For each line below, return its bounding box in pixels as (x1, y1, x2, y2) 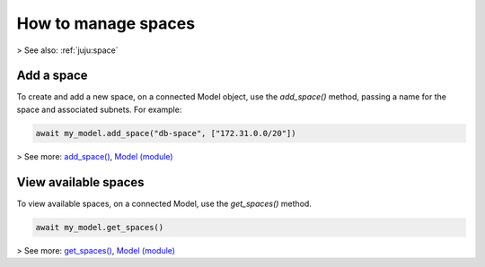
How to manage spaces (16, 13, 196, 33)
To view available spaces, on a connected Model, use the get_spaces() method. (16, 198, 312, 209)
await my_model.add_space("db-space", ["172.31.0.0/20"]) (35, 128, 296, 138)
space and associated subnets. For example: (16, 104, 182, 115)
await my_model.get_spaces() (35, 222, 164, 232)
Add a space (16, 68, 89, 83)
